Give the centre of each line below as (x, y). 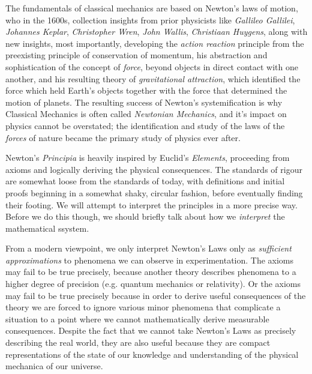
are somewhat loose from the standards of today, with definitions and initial (145, 181)
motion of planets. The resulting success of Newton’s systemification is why (144, 102)
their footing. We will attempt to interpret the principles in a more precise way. (151, 204)
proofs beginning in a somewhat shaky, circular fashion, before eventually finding (154, 192)
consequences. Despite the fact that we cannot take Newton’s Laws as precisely (151, 330)
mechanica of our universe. (54, 366)
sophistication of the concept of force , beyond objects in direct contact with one (152, 66)
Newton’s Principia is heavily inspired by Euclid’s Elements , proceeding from (148, 158)
